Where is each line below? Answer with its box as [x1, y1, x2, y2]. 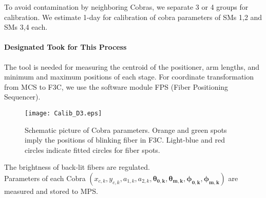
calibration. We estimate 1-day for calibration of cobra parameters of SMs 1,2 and [4, 11, 262, 22]
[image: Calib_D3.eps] [25, 109, 102, 117]
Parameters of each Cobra [4, 172, 86, 183]
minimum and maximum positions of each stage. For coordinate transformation [4, 71, 254, 82]
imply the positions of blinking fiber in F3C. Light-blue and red [25, 134, 225, 145]
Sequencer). [4, 91, 41, 102]
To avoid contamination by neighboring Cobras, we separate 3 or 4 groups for [4, 2, 249, 12]
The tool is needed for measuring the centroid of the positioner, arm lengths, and [4, 61, 260, 72]
